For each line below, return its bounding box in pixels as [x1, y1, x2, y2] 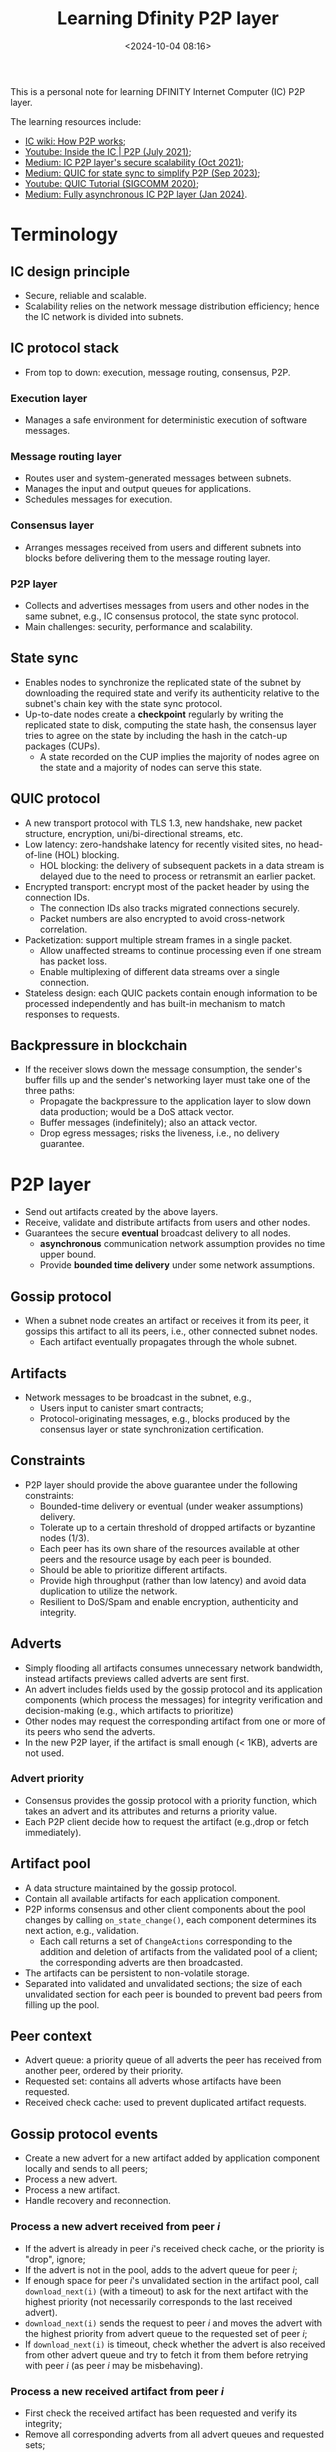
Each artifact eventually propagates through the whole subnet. [39, 1336, 298, 1348]
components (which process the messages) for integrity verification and [24, 1693, 323, 1706]
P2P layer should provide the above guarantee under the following [24, 1478, 298, 1491]
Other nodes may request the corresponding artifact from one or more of [24, 1715, 326, 1727]
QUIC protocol [10, 790, 101, 807]
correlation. [39, 923, 88, 935]
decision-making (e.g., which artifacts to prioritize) [24, 1704, 234, 1716]
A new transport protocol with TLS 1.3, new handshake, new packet [24, 817, 303, 829]
